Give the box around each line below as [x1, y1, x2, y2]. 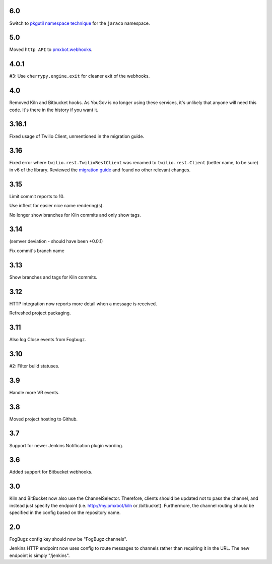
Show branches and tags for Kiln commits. [9, 274, 98, 280]
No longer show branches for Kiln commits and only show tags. [9, 212, 141, 218]
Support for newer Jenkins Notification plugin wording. [9, 442, 123, 448]
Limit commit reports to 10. [9, 193, 65, 199]
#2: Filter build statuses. [9, 363, 60, 369]
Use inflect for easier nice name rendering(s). [9, 203, 104, 209]
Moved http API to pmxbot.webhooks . [9, 46, 93, 53]
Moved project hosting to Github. [9, 416, 78, 422]
